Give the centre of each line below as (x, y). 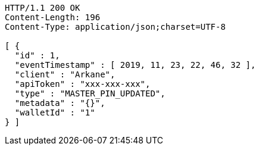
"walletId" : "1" (55, 112)
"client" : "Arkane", (65, 74)
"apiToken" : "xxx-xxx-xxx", (82, 84)
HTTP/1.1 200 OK (43, 8)
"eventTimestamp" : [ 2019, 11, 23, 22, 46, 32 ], (135, 65)
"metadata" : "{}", (60, 103)
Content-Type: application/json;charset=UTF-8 (115, 27)
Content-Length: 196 (53, 17)
